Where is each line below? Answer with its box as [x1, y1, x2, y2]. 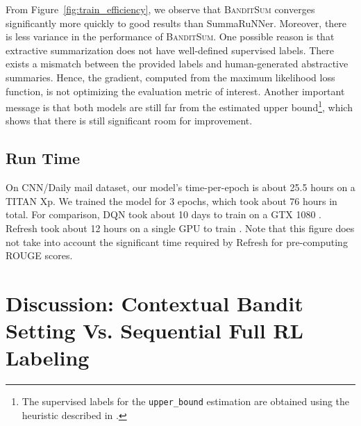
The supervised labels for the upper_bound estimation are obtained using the [22, 394, 350, 409]
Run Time [6, 147, 81, 169]
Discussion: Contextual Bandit [6, 288, 303, 317]
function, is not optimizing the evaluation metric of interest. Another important [6, 83, 345, 98]
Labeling [6, 343, 90, 372]
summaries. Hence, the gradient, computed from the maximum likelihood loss [6, 69, 335, 84]
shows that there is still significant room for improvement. [6, 113, 253, 128]
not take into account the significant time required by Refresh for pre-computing [6, 234, 348, 249]
